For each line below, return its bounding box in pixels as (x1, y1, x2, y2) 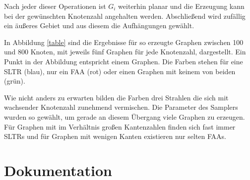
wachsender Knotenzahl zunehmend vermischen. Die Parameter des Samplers (4, 102, 238, 112)
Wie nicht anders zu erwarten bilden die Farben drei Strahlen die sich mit (4, 92, 229, 102)
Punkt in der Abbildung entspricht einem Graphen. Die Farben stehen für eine (4, 56, 243, 66)
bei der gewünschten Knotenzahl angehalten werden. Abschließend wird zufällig (4, 10, 246, 21)
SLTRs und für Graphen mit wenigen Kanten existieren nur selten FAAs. (4, 131, 226, 141)
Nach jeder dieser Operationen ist (4, 1, 106, 11)
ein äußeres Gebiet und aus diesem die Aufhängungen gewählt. (4, 20, 194, 31)
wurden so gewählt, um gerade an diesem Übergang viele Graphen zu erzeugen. (4, 111, 245, 122)
